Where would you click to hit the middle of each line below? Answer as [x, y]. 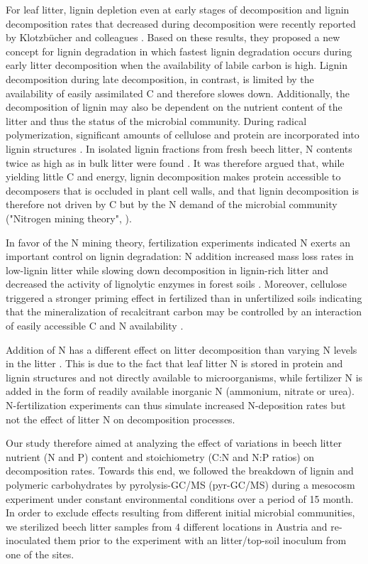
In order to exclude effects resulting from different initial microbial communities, [180, 513]
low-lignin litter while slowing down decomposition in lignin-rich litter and [167, 270]
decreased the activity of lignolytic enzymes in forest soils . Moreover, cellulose [176, 284]
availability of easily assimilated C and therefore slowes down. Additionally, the [178, 93]
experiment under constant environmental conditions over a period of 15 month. [180, 498]
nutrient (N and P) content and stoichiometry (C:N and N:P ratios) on [160, 456]
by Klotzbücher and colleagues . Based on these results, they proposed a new [173, 37]
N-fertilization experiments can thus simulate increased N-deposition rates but [176, 405]
